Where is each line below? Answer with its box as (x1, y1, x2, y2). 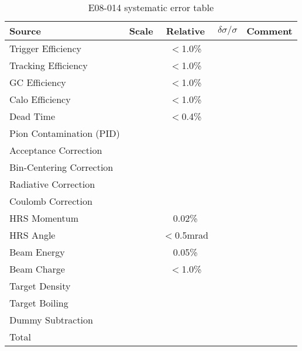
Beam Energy (9, 245, 65, 259)
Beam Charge (9, 262, 65, 276)
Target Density (9, 279, 71, 292)
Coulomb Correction (9, 194, 92, 208)
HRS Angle (9, 228, 56, 242)
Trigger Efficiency (9, 42, 81, 55)
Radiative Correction (9, 177, 95, 191)
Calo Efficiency (9, 92, 71, 106)
